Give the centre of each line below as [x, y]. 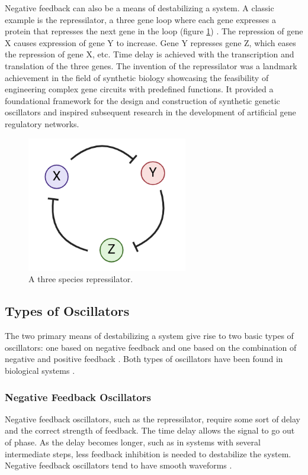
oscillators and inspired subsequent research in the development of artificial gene [150, 112]
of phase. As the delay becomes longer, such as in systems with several [133, 442]
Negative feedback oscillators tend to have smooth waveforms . [118, 465]
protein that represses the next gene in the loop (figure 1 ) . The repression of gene [154, 31]
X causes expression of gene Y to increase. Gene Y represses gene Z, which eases [150, 42]
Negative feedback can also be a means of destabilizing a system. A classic [139, 8]
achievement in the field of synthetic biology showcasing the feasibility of [137, 77]
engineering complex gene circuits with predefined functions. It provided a [139, 89]
